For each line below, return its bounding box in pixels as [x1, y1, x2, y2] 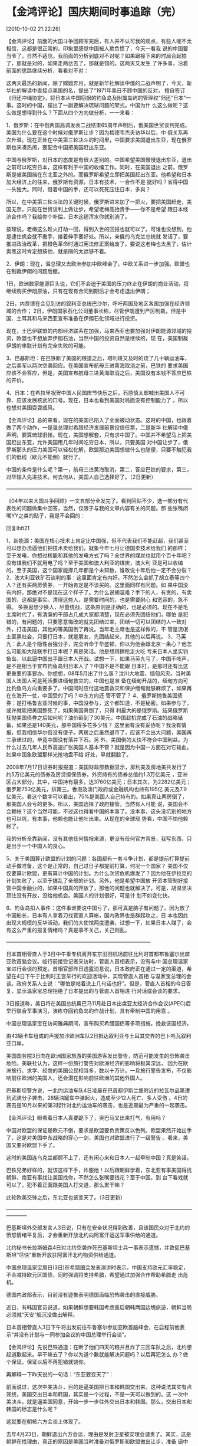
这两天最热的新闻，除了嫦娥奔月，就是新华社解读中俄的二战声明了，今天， [6, 79, 187, 86]
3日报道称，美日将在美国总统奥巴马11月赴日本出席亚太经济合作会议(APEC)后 [6, 999, 192, 1006]
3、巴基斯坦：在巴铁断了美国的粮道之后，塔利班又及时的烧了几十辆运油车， [6, 355, 190, 362]
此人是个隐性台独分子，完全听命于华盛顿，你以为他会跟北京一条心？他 [16, 640, 187, 647]
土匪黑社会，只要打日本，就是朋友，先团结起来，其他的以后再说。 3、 [6, 632, 176, 640]
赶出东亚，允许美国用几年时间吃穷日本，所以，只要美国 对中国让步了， [11, 438, 183, 445]
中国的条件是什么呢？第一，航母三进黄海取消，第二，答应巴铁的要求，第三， [6, 465, 192, 473]
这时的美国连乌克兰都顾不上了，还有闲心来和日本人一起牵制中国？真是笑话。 [6, 1154, 192, 1161]
